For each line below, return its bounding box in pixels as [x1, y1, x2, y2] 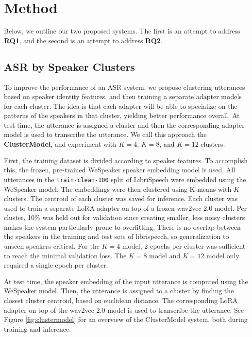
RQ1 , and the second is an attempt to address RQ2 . [4, 35, 163, 45]
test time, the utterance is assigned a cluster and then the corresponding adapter [4, 119, 245, 130]
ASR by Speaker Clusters [4, 59, 135, 74]
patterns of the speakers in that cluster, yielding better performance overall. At [4, 110, 240, 120]
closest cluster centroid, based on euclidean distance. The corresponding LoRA [4, 295, 238, 305]
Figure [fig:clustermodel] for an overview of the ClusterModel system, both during [4, 314, 248, 324]
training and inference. [4, 323, 71, 334]
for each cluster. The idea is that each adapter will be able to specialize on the [4, 101, 237, 111]
